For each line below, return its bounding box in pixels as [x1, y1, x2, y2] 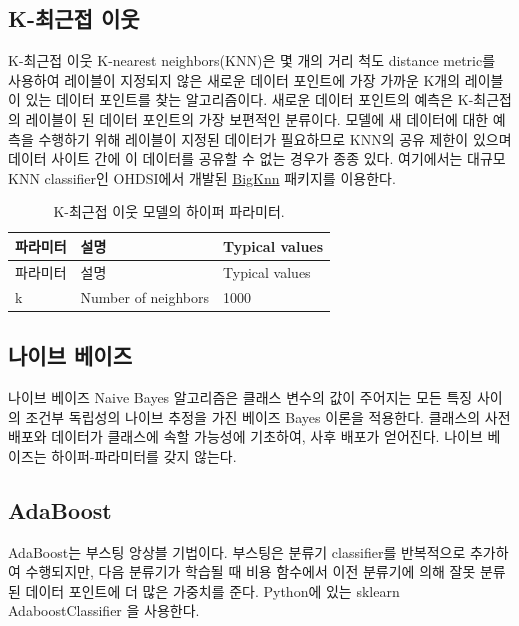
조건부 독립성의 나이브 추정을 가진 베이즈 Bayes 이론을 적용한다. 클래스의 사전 [25, 406, 511, 427]
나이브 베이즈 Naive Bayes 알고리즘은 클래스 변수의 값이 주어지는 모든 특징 [8, 386, 473, 407]
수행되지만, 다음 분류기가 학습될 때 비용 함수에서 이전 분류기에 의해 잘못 [25, 561, 476, 582]
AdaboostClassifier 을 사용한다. [8, 600, 200, 621]
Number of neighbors [80, 286, 210, 307]
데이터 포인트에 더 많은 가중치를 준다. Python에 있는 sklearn [25, 580, 400, 601]
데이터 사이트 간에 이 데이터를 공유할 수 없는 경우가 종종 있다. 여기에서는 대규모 [8, 148, 506, 169]
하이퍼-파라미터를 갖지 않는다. [51, 445, 237, 466]
